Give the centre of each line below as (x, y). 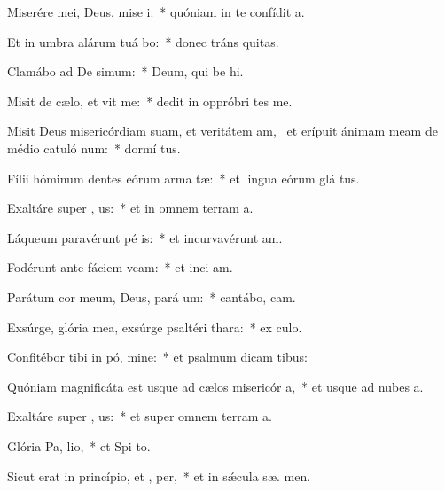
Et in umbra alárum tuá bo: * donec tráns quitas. (143, 41)
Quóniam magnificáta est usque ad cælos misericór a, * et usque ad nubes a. (215, 386)
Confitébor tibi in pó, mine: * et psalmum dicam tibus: (157, 357)
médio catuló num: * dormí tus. (94, 148)
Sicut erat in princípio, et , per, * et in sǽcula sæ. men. (159, 475)
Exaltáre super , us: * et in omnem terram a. (130, 208)
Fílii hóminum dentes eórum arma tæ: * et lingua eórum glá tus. (183, 178)
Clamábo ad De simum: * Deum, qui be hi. (125, 71)
